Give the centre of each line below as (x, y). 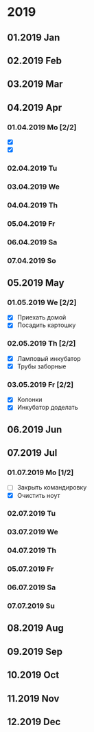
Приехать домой (42, 317)
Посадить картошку (46, 325)
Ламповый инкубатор (49, 358)
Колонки (30, 399)
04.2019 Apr (35, 107)
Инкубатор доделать (48, 408)
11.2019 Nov (33, 699)
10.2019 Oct (33, 675)
